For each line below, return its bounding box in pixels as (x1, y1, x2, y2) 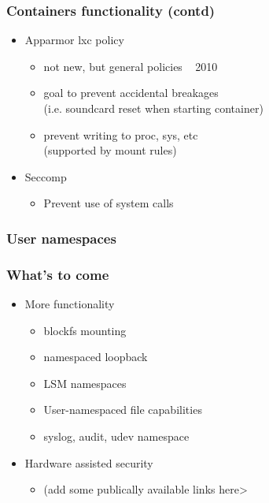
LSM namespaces (43, 374, 127, 391)
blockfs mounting (43, 322, 127, 338)
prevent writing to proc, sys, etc (43, 126, 198, 143)
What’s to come (6, 264, 109, 284)
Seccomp (24, 168, 67, 184)
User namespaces (6, 228, 116, 248)
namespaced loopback (43, 348, 148, 365)
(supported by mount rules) (43, 142, 177, 158)
